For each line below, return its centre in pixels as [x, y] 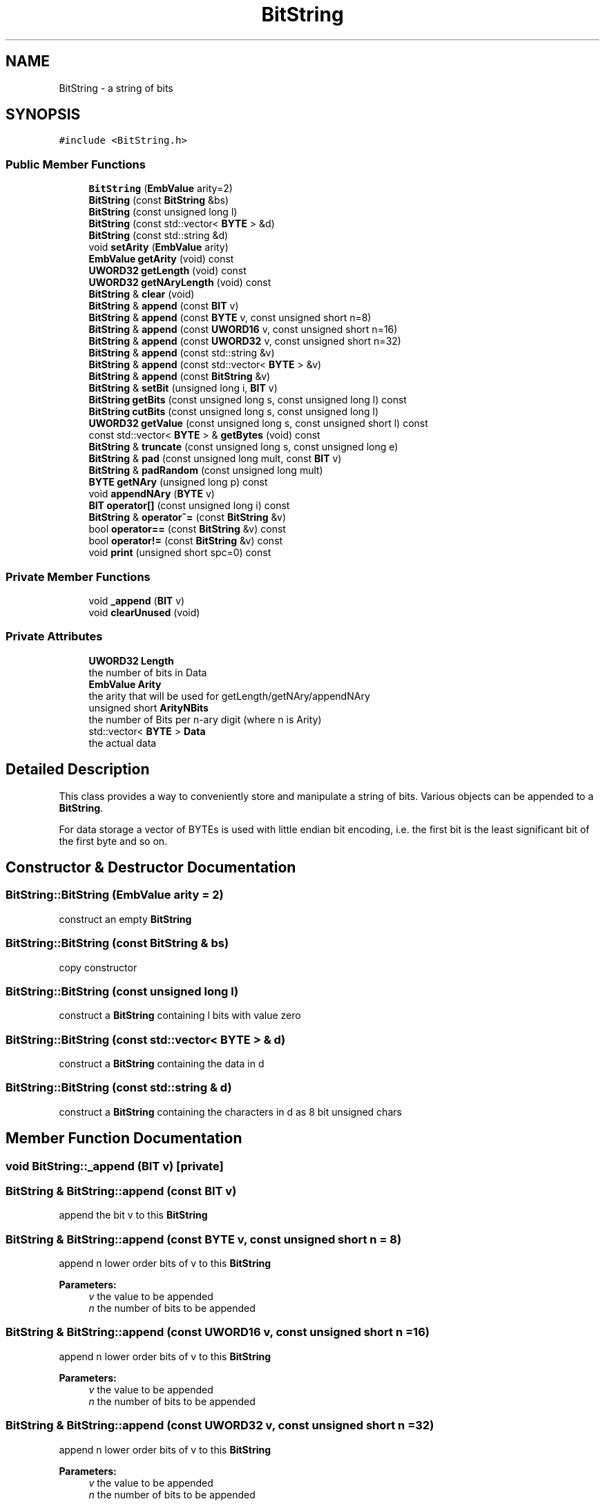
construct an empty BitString [125, 919]
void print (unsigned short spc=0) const [180, 553]
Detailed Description [78, 770]
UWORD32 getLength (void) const [167, 271]
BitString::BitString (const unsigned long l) [122, 991]
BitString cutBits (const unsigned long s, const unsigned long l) [234, 412]
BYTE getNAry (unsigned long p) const [178, 482]
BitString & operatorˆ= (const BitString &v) [188, 517]
